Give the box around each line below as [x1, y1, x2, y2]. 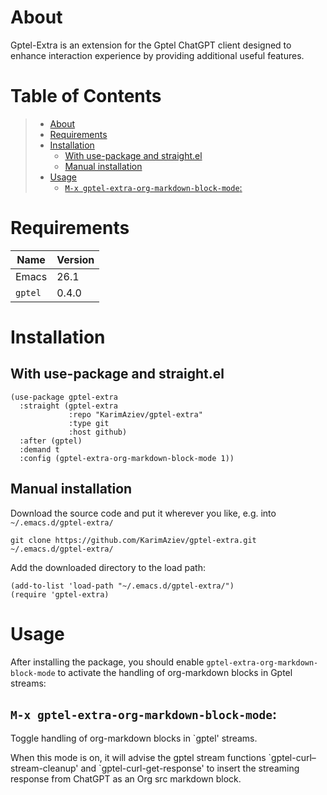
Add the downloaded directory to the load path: [10, 561, 206, 573]
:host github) [68, 427, 128, 437]
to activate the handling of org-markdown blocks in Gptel [57, 666, 293, 678]
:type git [68, 418, 110, 428]
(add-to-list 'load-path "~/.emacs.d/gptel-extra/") [10, 581, 235, 591]
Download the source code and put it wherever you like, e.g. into [10, 507, 277, 519]
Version [56, 252, 95, 266]
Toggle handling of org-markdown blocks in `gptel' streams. [10, 732, 258, 745]
